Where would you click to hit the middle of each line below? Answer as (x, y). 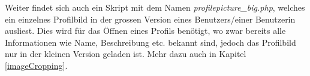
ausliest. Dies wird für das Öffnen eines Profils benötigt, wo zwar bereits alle (145, 31)
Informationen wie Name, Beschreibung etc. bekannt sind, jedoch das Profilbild (151, 42)
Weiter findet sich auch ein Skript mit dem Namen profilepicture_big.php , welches (155, 7)
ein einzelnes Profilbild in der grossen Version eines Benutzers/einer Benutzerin (150, 19)
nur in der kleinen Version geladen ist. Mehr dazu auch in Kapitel (126, 54)
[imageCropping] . (36, 65)
